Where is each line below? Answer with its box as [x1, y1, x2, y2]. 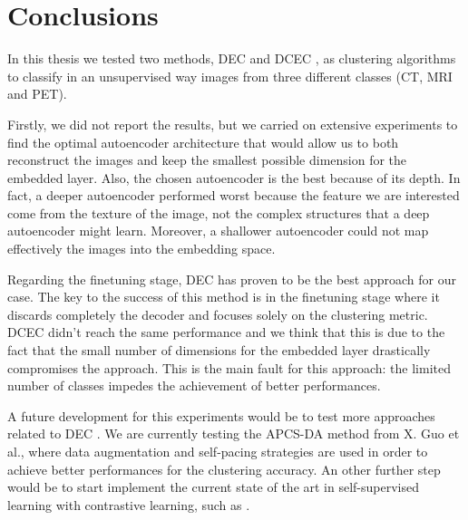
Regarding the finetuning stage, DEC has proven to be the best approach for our [7, 269, 456, 288]
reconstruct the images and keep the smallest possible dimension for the [7, 150, 407, 169]
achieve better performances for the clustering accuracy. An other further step [7, 459, 441, 478]
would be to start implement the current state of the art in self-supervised [7, 477, 420, 496]
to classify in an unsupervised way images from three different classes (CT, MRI [7, 66, 453, 85]
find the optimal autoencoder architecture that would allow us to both [7, 132, 399, 151]
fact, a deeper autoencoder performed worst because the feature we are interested [7, 186, 460, 205]
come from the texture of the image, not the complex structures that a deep [7, 203, 430, 222]
